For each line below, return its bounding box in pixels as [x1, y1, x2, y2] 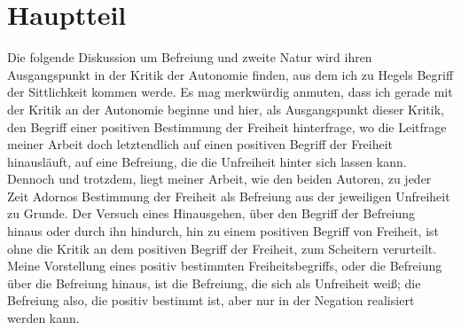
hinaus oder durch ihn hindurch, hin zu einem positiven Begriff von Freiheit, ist [7, 222, 439, 240]
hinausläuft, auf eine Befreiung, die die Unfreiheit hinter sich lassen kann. [7, 152, 407, 170]
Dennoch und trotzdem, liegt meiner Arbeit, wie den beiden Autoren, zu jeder [7, 169, 432, 188]
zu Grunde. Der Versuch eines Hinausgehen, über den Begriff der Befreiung [7, 204, 416, 223]
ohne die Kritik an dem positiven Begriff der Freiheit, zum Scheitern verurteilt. [7, 239, 437, 257]
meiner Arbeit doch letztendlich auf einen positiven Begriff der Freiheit [7, 135, 394, 153]
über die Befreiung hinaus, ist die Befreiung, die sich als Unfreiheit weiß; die [7, 273, 421, 292]
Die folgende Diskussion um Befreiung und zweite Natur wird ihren [7, 48, 372, 67]
